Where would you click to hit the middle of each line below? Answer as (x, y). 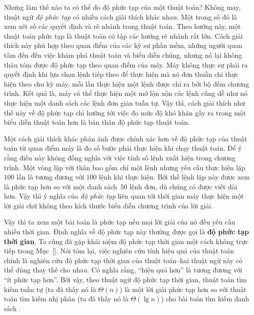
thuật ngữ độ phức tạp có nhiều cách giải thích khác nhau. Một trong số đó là (121, 16)
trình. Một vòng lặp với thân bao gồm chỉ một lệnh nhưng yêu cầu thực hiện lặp (125, 167)
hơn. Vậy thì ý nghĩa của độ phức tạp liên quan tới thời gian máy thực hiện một (124, 196)
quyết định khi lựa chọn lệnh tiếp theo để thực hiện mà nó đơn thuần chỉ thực (121, 74)
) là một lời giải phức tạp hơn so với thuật (183, 289)
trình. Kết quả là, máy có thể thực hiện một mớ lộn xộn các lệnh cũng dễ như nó (126, 93)
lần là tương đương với (50, 177)
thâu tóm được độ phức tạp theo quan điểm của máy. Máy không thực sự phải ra (126, 64)
